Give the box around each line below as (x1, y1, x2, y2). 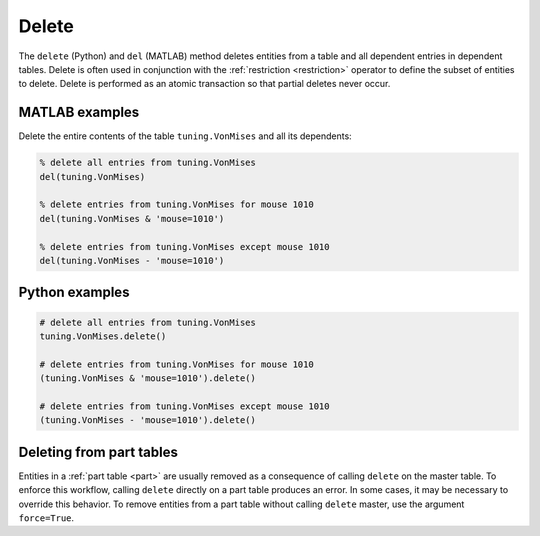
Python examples (18, 284, 130, 301)
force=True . (18, 511, 75, 524)
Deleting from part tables (18, 443, 179, 460)
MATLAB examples (18, 104, 140, 121)
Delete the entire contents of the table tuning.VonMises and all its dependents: (18, 130, 352, 142)
